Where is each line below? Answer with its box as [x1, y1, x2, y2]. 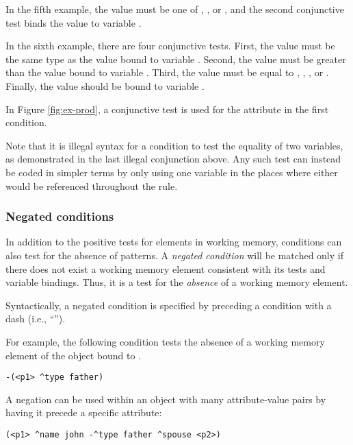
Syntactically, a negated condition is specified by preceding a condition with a [5, 298, 332, 312]
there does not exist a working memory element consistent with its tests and [5, 261, 326, 276]
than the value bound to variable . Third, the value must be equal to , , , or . [5, 65, 329, 80]
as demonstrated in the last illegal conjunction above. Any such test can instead [5, 152, 341, 166]
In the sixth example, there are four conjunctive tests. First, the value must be [5, 38, 335, 53]
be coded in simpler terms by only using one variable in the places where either [5, 165, 338, 179]
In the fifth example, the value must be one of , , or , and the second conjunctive [5, 2, 344, 16]
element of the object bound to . [5, 348, 141, 362]
